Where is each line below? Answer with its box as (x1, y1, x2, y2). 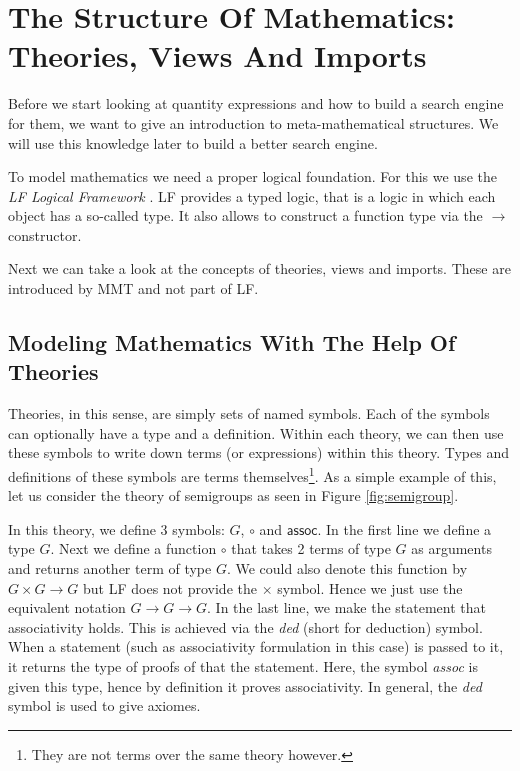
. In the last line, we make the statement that (207, 597, 486, 618)
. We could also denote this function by (226, 558, 468, 579)
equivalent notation (8, 597, 126, 618)
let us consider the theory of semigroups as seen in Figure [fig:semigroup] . (8, 485, 459, 506)
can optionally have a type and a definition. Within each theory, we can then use (8, 422, 504, 443)
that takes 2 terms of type (231, 538, 391, 559)
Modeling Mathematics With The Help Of (8, 327, 456, 358)
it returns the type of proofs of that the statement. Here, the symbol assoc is (8, 656, 478, 677)
